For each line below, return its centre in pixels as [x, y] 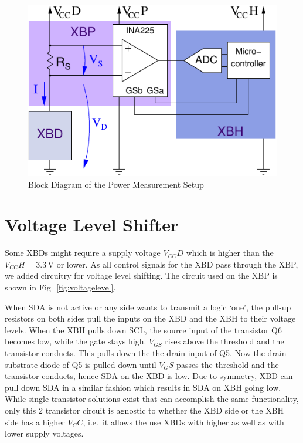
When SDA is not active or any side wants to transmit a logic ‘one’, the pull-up [148, 307]
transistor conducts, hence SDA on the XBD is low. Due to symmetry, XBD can [149, 376]
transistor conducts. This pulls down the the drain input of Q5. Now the [135, 352]
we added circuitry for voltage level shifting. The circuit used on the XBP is [141, 275]
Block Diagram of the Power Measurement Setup [116, 184]
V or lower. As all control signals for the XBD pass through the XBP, [173, 264]
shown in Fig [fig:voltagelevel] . [60, 287]
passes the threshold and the [228, 364]
